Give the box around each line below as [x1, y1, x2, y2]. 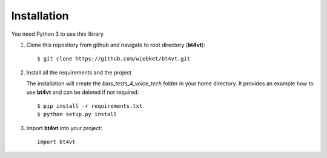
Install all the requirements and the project [26, 68, 132, 76]
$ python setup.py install [37, 111, 117, 118]
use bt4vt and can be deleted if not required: [26, 88, 139, 96]
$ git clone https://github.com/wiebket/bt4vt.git [37, 55, 191, 62]
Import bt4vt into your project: [26, 124, 103, 131]
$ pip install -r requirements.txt [37, 102, 143, 109]
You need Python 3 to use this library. [11, 30, 105, 38]
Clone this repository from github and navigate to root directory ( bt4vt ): [26, 41, 206, 48]
